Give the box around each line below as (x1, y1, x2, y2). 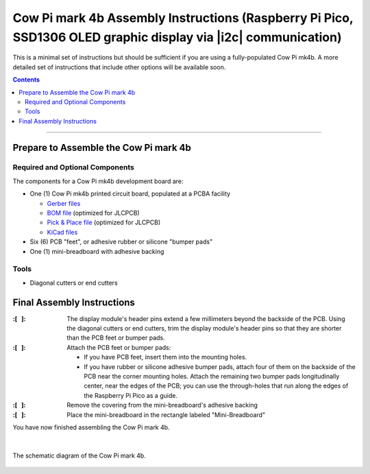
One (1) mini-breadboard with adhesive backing (29, 247, 164, 255)
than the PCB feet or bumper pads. (66, 333, 165, 342)
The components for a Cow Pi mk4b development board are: (12, 177, 184, 185)
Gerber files (47, 199, 81, 207)
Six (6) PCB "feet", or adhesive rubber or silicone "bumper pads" (29, 237, 213, 246)
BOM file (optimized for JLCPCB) (47, 209, 140, 217)
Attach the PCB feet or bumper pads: (66, 343, 171, 351)
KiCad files (47, 228, 78, 236)
